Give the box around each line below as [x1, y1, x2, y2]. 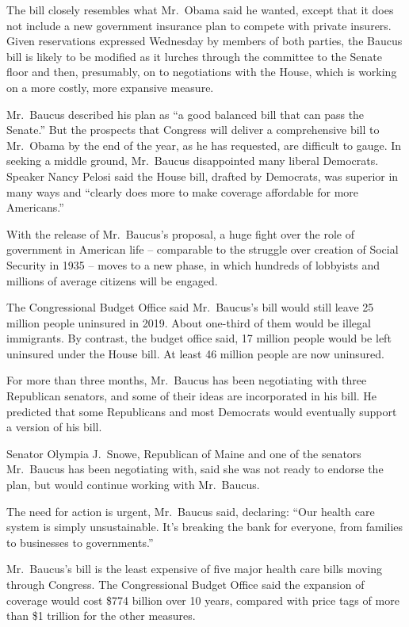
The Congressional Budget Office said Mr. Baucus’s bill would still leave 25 [6, 299, 374, 315]
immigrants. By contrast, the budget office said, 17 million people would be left [6, 330, 392, 346]
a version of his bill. [6, 419, 102, 435]
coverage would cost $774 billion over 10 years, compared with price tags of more [6, 591, 399, 608]
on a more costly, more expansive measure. [6, 78, 214, 95]
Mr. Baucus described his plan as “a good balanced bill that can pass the [6, 105, 365, 122]
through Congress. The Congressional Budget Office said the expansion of [6, 576, 365, 592]
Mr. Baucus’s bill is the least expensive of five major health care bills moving [6, 560, 383, 577]
